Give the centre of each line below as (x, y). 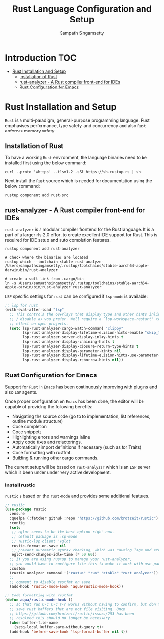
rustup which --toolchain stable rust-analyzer (54, 262)
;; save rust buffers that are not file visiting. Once (67, 609)
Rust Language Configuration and (82, 9)
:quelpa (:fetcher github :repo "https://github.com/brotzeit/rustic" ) (84, 518)
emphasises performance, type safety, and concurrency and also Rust (76, 125)
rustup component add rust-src (37, 195)
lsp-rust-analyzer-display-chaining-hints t (69, 342)
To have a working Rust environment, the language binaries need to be (76, 158)
